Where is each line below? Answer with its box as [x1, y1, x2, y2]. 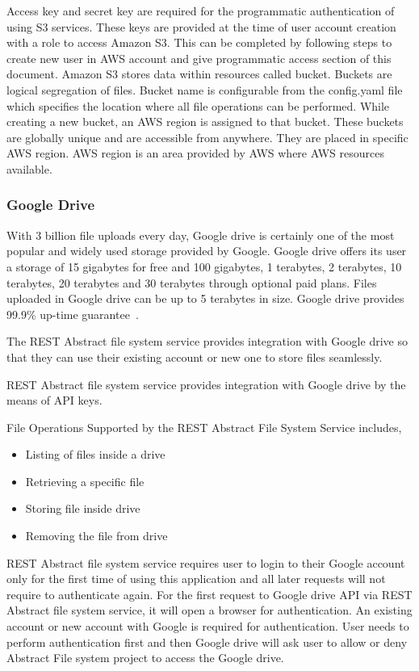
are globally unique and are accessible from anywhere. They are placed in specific [6, 128, 409, 145]
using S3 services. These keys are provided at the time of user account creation [6, 18, 396, 35]
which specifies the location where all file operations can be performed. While [6, 97, 390, 114]
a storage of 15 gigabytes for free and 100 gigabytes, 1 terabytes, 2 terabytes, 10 [6, 258, 402, 275]
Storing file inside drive [25, 500, 140, 517]
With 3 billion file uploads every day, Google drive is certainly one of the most [6, 226, 395, 243]
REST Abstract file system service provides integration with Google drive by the [6, 375, 406, 392]
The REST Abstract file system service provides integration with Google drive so [6, 333, 408, 350]
